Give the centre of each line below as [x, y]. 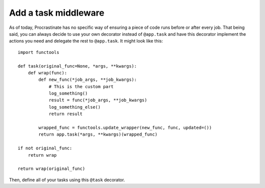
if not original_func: [45, 148]
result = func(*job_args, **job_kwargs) [98, 100]
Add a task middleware [57, 13]
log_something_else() [75, 107]
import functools [39, 52]
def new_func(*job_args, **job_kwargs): [88, 80]
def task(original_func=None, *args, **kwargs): [77, 66]
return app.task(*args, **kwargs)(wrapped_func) [98, 134]
